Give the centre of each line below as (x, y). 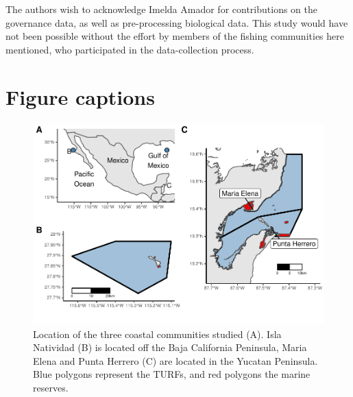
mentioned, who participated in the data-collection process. (130, 49)
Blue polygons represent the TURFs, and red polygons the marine (172, 374)
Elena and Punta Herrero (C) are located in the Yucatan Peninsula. (175, 360)
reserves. (51, 387)
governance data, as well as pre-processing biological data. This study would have (177, 22)
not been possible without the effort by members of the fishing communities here (175, 36)
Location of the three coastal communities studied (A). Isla (157, 334)
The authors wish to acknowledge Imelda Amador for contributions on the (161, 9)
